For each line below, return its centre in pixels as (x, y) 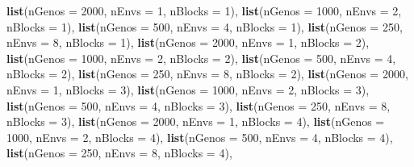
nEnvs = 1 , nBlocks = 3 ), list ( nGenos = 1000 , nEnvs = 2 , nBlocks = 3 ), (188, 89)
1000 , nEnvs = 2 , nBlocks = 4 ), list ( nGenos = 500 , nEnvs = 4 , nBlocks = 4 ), (200, 137)
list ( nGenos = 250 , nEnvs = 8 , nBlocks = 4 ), (119, 153)
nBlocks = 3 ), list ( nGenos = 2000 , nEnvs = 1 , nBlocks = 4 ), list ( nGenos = (196, 121)
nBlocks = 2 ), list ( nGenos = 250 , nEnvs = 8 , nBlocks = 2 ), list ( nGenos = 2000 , (207, 74)
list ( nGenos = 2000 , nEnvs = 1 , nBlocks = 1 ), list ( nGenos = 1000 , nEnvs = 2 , (204, 10)
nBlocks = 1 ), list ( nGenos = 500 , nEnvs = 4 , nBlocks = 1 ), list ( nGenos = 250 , (205, 26)
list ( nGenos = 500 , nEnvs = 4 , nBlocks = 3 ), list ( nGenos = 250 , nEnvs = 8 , (199, 105)
